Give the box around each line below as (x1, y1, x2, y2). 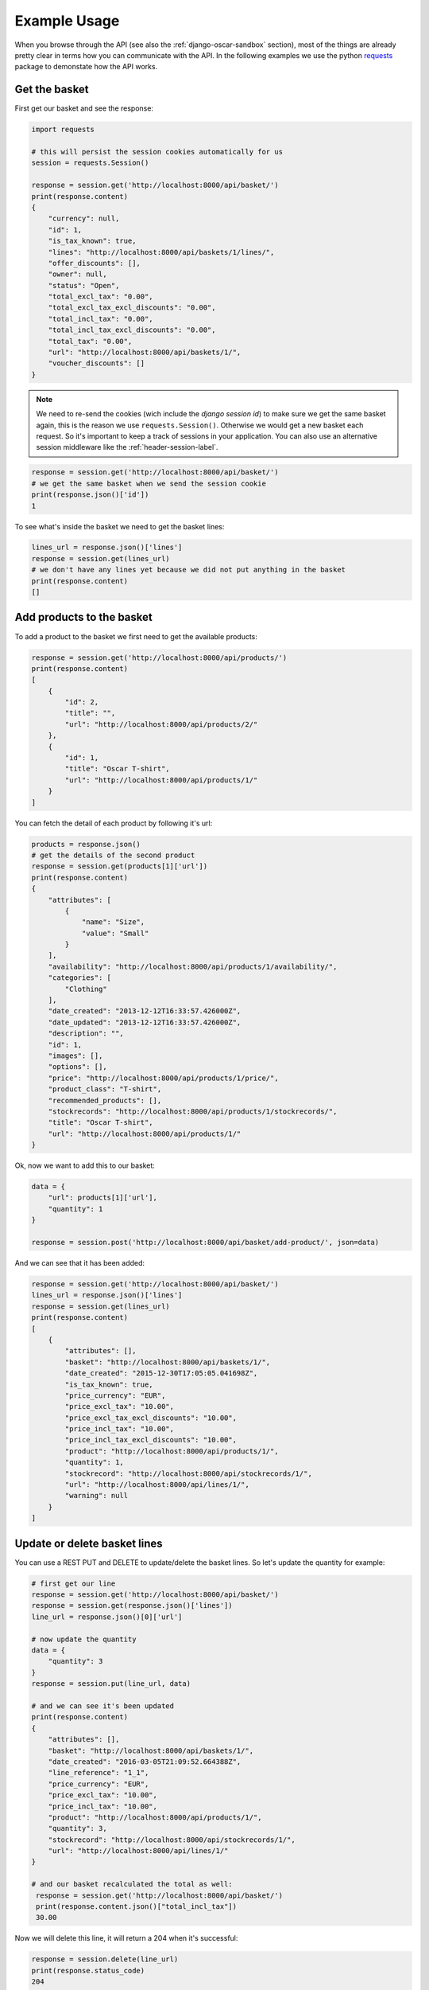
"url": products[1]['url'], (48, 1193, 158, 1202)
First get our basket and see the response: (14, 103, 154, 113)
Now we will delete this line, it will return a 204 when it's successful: (14, 1933, 238, 1943)
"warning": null (64, 1491, 129, 1500)
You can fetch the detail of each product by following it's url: (14, 818, 213, 828)
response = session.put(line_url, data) (31, 1680, 191, 1688)
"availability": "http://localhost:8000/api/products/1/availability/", (48, 962, 338, 971)
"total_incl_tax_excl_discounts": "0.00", (48, 326, 216, 334)
